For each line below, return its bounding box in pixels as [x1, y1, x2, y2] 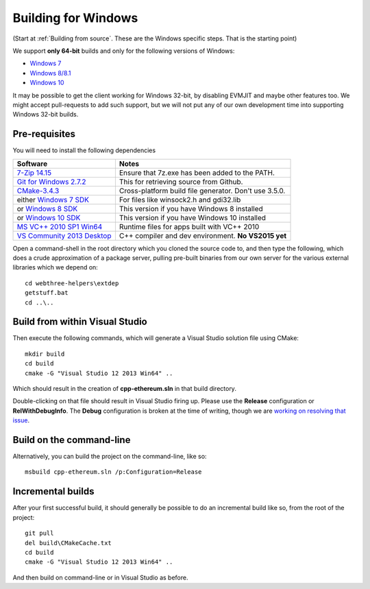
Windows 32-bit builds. [12, 110, 79, 119]
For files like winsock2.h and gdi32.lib [119, 195, 241, 204]
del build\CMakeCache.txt [25, 539, 112, 546]
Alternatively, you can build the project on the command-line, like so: [12, 453, 207, 461]
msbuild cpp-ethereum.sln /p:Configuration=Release [25, 468, 202, 476]
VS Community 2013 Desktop [16, 230, 112, 240]
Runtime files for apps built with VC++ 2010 [119, 221, 260, 231]
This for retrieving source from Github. [119, 177, 243, 187]
